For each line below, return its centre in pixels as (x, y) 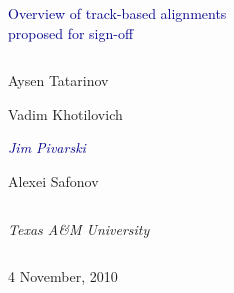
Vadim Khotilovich (65, 113)
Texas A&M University (79, 228)
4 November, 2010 (63, 276)
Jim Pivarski (47, 147)
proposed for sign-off (71, 32)
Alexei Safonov (53, 180)
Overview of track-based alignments (117, 13)
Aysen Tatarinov (58, 80)
